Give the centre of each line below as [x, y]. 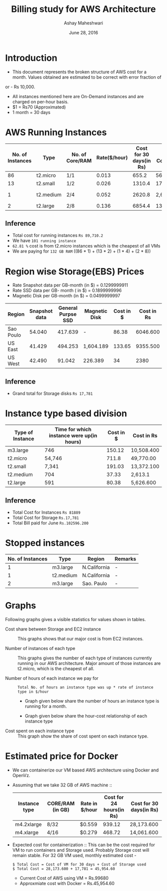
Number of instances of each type [40, 648]
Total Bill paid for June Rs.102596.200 [50, 523]
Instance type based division [66, 414]
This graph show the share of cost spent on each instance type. [83, 736]
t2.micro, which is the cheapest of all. [56, 668]
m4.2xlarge [28, 824]
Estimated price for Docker [62, 756]
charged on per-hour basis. [40, 102]
